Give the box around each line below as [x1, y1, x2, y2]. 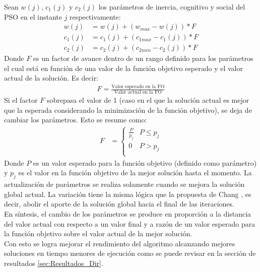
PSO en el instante [4, 11, 62, 22]
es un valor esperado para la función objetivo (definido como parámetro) [33, 157, 257, 168]
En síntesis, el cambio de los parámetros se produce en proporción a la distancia [4, 208, 251, 219]
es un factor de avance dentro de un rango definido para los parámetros [33, 53, 253, 63]
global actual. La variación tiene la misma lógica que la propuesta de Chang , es [4, 188, 251, 199]
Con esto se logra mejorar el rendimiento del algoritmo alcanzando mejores [4, 238, 235, 248]
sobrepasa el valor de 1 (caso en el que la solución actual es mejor [46, 95, 249, 105]
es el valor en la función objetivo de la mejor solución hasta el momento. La [18, 167, 252, 178]
